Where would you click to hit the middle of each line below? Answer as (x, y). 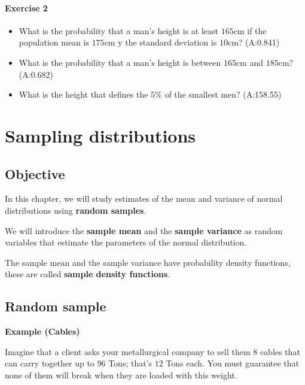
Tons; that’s (130, 363)
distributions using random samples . (76, 210)
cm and (250, 62)
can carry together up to (50, 363)
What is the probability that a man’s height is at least (119, 30)
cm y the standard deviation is (161, 42)
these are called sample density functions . (88, 274)
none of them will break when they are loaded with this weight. (121, 375)
